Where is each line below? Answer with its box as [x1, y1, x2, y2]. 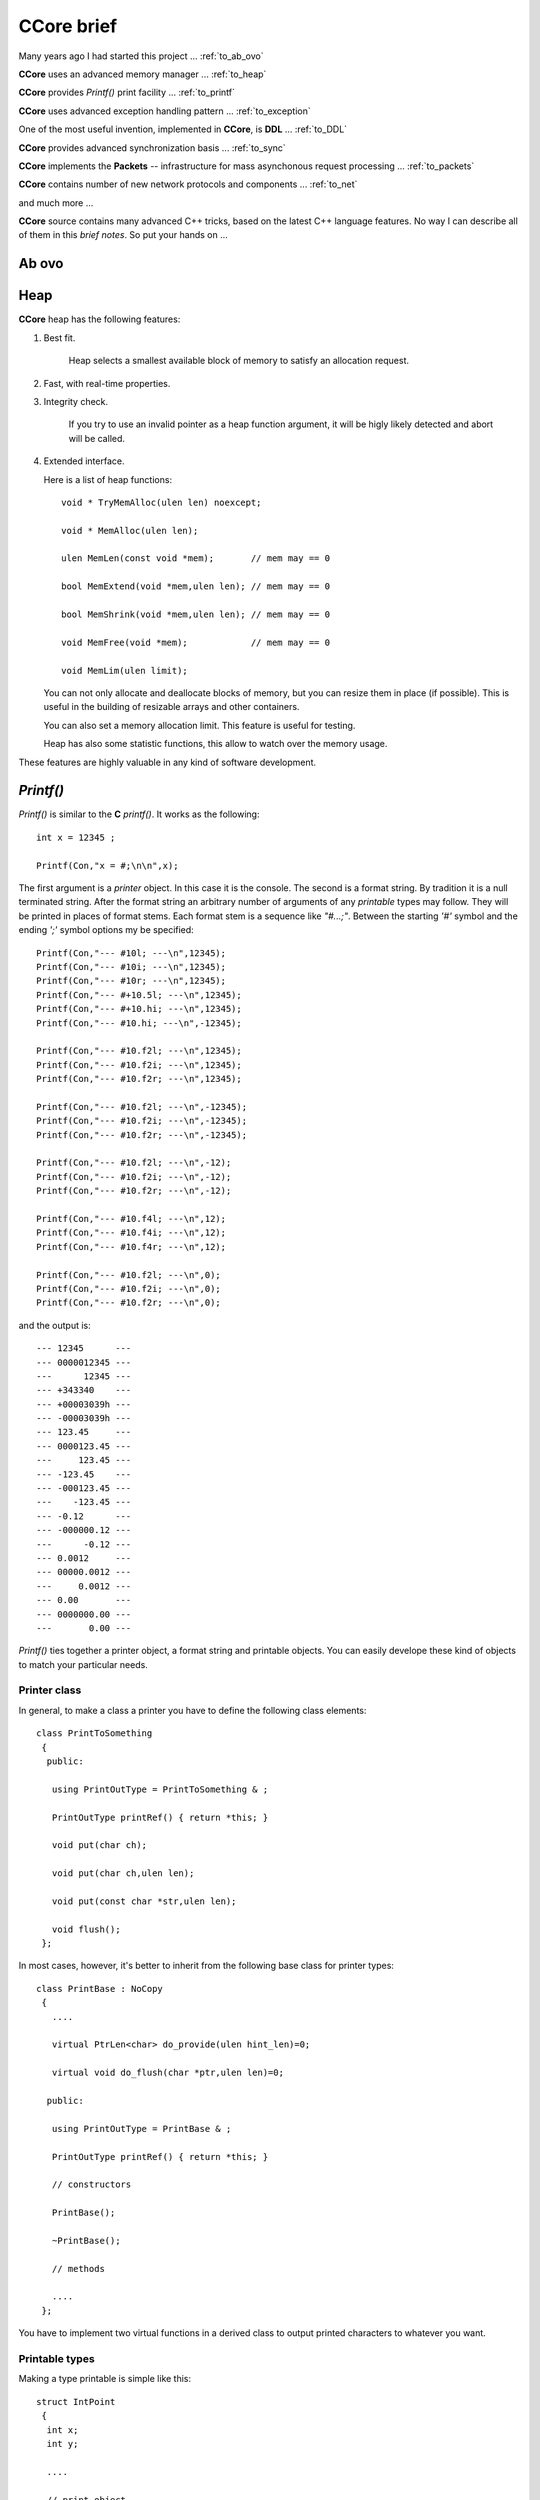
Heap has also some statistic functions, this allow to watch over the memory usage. [43, 738, 388, 750]
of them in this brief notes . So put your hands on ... [18, 229, 229, 241]
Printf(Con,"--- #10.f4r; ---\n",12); [36, 1241, 227, 1252]
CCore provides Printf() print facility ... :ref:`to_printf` [18, 86, 235, 99]
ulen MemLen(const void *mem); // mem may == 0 [61, 553, 330, 564]
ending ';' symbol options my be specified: [18, 924, 194, 936]
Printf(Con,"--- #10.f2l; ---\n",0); [36, 1269, 222, 1280]
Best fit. [43, 331, 76, 344]
